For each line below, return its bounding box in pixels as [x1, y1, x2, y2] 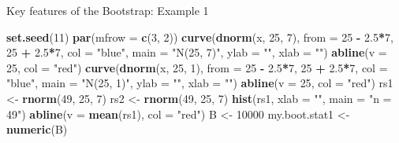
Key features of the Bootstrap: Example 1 [6, 2, 209, 18]
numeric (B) [6, 121, 68, 137]
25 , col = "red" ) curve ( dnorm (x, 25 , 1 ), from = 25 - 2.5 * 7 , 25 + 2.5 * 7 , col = [6, 59, 388, 75]
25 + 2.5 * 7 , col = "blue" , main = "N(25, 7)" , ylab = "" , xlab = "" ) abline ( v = [6, 44, 387, 60]
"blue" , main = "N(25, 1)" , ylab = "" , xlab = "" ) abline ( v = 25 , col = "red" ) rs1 [6, 75, 393, 91]
